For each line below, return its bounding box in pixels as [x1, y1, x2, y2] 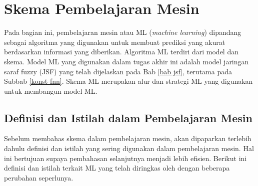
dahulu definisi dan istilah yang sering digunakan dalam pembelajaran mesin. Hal [4, 143, 254, 154]
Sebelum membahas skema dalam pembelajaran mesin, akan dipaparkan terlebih [4, 133, 251, 144]
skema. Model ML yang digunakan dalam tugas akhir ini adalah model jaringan [4, 56, 249, 66]
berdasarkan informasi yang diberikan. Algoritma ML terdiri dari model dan [4, 46, 238, 57]
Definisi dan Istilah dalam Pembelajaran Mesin [4, 110, 252, 125]
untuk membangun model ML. [4, 85, 97, 96]
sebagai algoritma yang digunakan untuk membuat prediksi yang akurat [4, 36, 225, 47]
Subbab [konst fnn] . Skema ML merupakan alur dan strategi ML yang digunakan [4, 76, 253, 86]
